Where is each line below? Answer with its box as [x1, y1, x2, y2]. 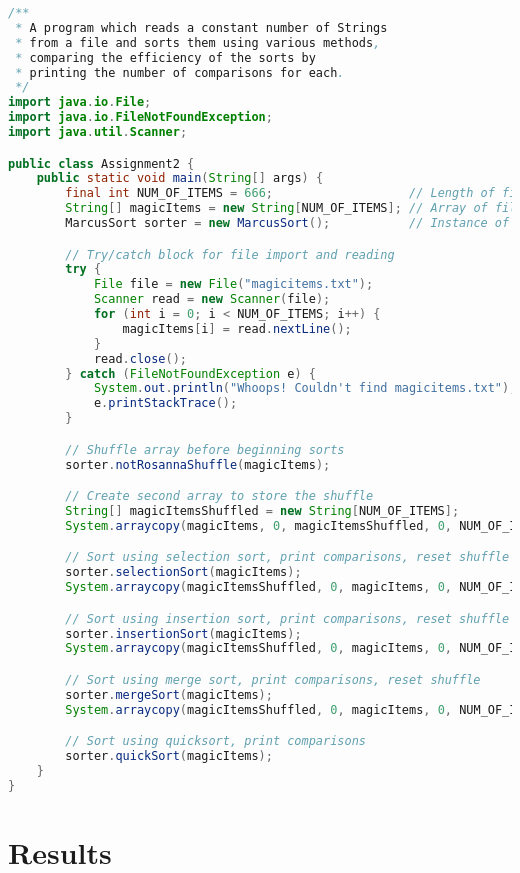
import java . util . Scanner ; [8, 125, 188, 139]
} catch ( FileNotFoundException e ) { [65, 366, 316, 381]
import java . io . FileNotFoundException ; [8, 110, 273, 125]
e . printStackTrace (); [93, 396, 238, 411]
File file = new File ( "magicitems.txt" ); [93, 277, 374, 292]
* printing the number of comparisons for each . [15, 65, 345, 80]
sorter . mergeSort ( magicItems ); [65, 687, 273, 702]
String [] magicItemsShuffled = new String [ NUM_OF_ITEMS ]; [65, 504, 460, 518]
